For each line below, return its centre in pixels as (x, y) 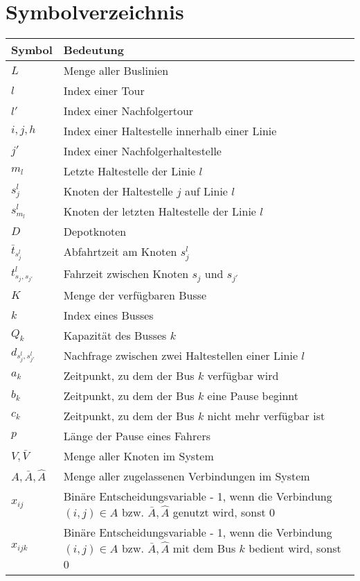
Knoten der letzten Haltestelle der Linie (160, 211)
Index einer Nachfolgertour (128, 111)
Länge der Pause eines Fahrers (137, 435)
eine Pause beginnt (253, 395)
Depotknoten (95, 232)
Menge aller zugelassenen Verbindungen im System (187, 476)
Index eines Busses (108, 315)
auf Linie (206, 191)
